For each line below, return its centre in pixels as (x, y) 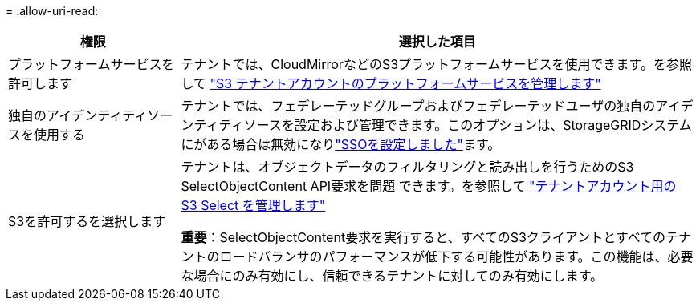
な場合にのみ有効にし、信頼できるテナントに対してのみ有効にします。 (392, 276)
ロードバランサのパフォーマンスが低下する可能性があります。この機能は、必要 (456, 257)
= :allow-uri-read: (52, 11)
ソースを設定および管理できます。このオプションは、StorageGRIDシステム (468, 125)
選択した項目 (437, 42)
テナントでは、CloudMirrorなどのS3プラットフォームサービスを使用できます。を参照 (436, 64)
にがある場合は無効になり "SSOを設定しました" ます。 (341, 144)
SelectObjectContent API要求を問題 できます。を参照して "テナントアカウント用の (429, 186)
